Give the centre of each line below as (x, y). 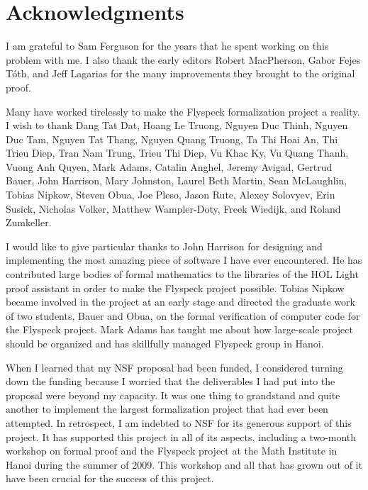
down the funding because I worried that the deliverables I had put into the (171, 381)
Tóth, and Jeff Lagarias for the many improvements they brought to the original (180, 73)
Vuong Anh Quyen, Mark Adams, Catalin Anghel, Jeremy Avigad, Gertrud (169, 166)
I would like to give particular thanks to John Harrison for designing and (164, 246)
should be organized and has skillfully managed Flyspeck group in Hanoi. (165, 343)
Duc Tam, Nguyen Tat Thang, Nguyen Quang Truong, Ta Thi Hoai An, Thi (172, 139)
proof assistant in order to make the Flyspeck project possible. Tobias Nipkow (175, 288)
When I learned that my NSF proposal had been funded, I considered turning (174, 367)
